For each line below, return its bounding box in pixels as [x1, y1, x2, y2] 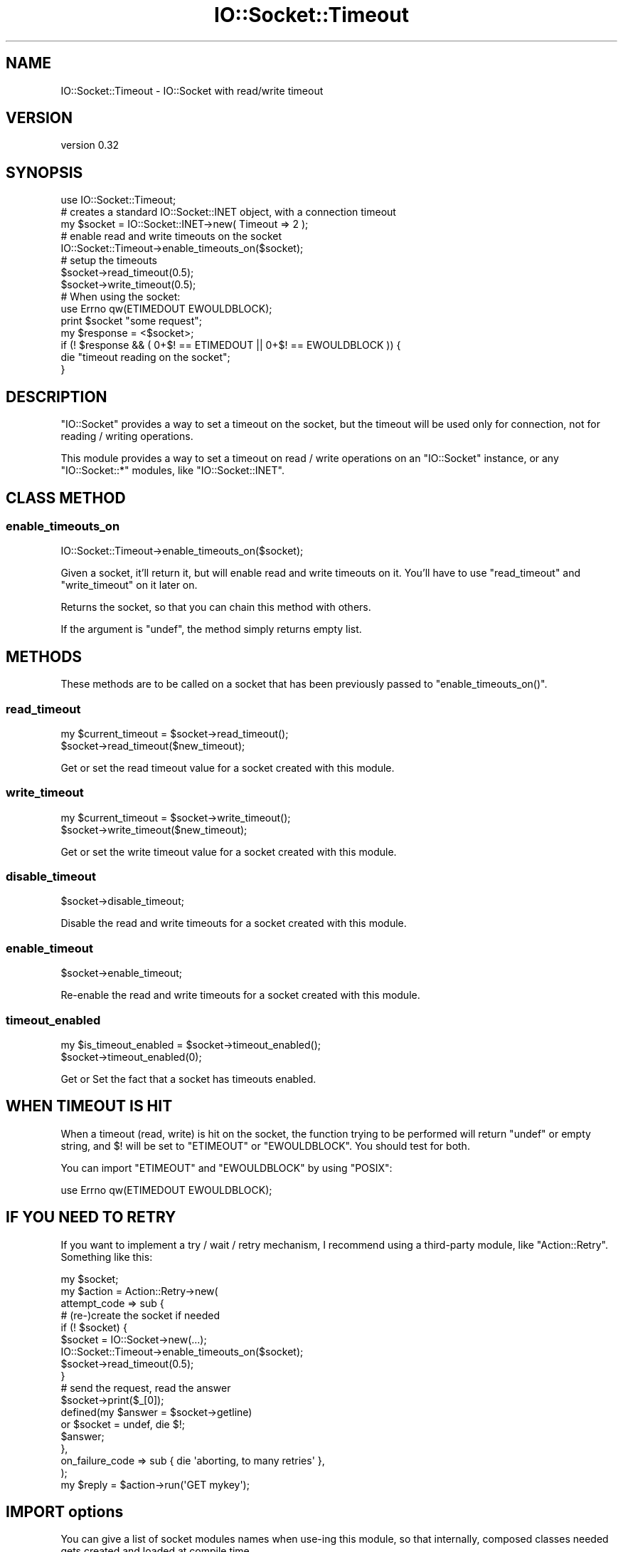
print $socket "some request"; [60, 315, 202, 327]
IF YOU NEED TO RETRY [6, 1208, 176, 1227]
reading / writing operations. [60, 430, 193, 443]
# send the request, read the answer [60, 1381, 231, 1394]
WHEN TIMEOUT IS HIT [6, 1097, 173, 1116]
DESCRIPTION [6, 387, 107, 406]
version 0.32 [60, 139, 119, 152]
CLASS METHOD [6, 488, 126, 507]
